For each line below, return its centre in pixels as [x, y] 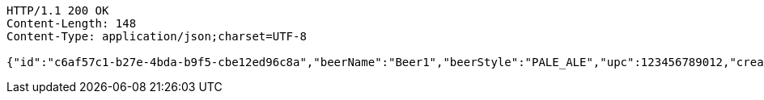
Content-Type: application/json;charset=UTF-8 [157, 36]
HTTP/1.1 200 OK [58, 10]
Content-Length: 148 [72, 23]
